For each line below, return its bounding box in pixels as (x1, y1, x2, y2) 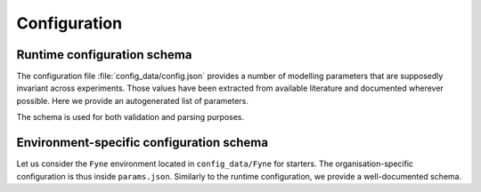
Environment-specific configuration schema (16, 135, 269, 150)
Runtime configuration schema (16, 47, 192, 62)
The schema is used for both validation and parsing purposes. (16, 112, 245, 123)
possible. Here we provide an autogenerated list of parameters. (16, 95, 249, 106)
